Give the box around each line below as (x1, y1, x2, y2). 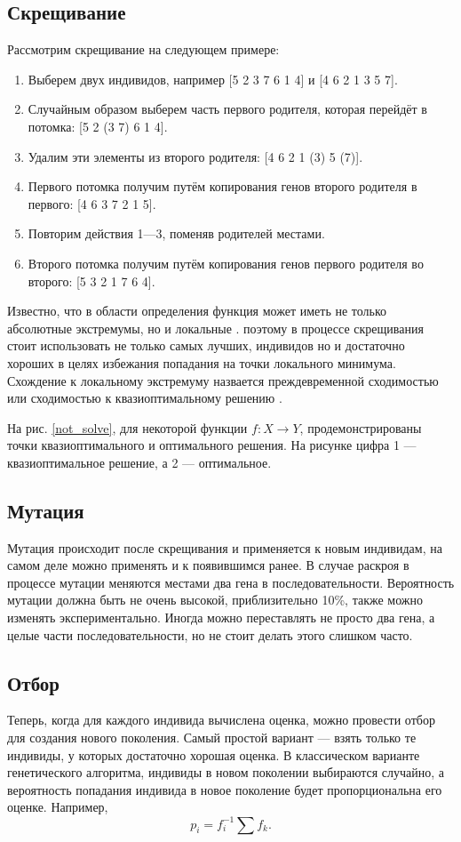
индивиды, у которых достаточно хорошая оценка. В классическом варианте (7, 745, 420, 764)
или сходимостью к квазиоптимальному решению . (7, 389, 282, 407)
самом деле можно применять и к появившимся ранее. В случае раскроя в (7, 556, 409, 574)
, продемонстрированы (299, 418, 422, 437)
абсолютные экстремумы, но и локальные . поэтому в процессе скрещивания (7, 318, 424, 337)
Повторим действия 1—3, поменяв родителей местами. (28, 224, 325, 243)
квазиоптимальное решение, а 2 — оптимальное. (7, 453, 272, 471)
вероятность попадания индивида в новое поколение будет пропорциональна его (7, 780, 442, 798)
